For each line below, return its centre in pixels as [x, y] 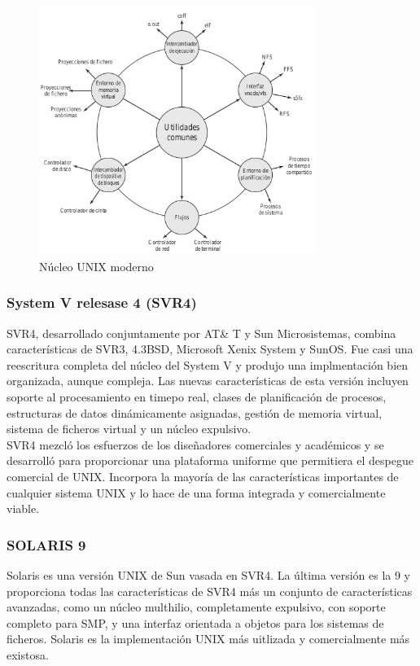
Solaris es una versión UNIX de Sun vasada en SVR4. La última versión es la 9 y [208, 575]
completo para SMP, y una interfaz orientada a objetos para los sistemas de [195, 622]
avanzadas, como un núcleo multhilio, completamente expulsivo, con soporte [196, 607]
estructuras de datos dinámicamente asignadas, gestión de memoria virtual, [195, 412]
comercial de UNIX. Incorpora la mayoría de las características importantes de [203, 477]
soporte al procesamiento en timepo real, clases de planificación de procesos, [197, 397]
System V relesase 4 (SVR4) [102, 302]
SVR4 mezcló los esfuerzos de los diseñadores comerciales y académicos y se [195, 444]
